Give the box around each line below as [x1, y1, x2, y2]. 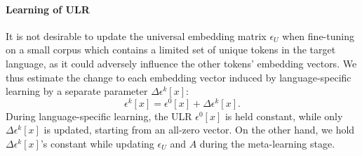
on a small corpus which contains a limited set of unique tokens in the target [6, 42, 336, 57]
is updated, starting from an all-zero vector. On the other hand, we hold [43, 122, 355, 137]
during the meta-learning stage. [199, 136, 335, 151]
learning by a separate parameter [6, 84, 148, 98]
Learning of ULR [6, 1, 90, 16]
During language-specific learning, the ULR [6, 108, 192, 123]
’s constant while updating [40, 136, 154, 151]
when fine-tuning [282, 28, 354, 43]
